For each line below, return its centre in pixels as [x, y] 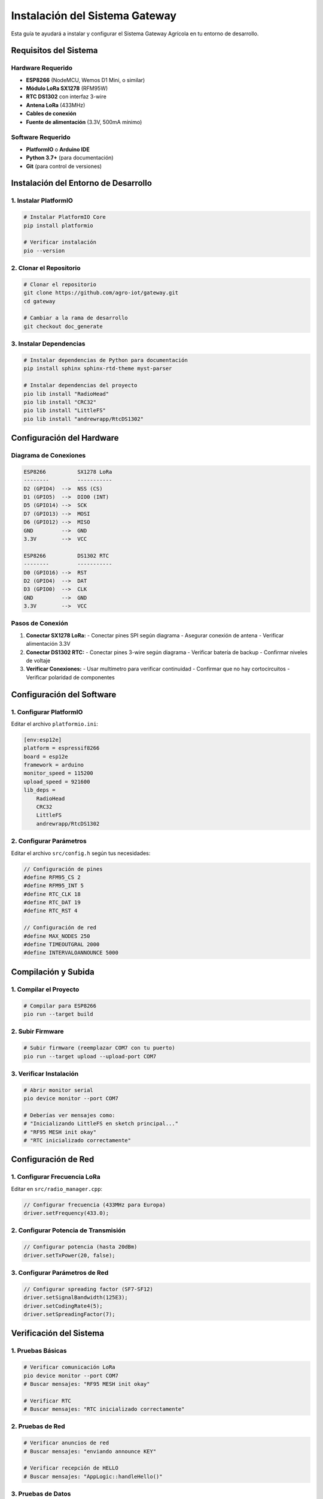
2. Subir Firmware [37, 1031]
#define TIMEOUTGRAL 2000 [62, 945]
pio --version [44, 251]
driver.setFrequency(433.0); [66, 1213]
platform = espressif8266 [62, 748]
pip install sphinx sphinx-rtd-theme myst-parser [98, 368]
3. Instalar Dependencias [48, 344]
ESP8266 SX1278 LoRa [68, 472]
